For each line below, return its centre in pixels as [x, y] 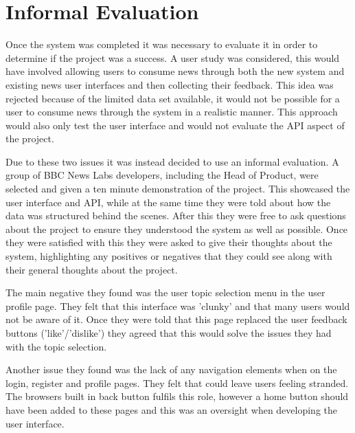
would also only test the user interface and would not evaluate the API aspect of [175, 125]
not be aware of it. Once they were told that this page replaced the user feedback [176, 319]
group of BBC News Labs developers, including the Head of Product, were [162, 175]
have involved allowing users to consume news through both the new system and [175, 71]
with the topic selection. [56, 346]
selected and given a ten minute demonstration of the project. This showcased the [178, 189]
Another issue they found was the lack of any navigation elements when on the [171, 369]
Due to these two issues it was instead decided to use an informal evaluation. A [172, 161]
